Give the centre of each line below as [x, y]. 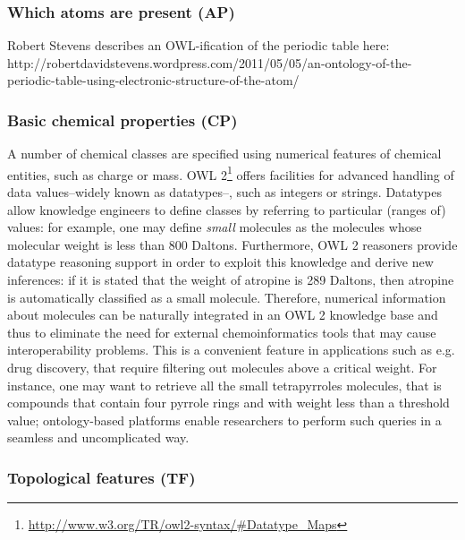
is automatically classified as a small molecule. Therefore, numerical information [227, 297]
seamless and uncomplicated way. [98, 437]
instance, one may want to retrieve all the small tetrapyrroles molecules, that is [224, 385]
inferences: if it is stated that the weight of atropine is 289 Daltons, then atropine [231, 280]
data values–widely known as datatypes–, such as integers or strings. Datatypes [224, 192]
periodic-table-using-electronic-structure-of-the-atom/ [153, 80]
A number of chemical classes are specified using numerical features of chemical [224, 154]
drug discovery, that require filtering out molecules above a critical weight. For [222, 367]
